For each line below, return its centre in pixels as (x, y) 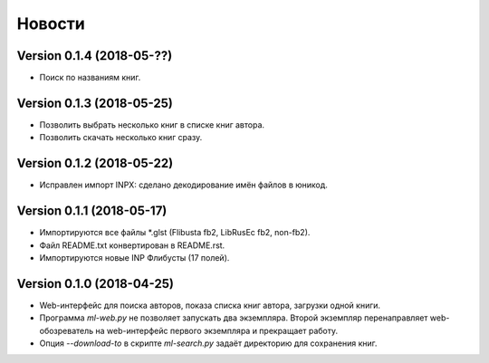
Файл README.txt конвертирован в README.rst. (132, 245)
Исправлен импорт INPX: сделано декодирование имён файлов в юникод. (183, 185)
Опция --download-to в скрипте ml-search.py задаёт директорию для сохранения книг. (208, 343)
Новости (51, 24)
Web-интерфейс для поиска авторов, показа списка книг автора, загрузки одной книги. (210, 305)
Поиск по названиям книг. (90, 78)
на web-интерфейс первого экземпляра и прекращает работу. (217, 330)
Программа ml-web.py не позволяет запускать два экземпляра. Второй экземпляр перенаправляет (234, 318)
